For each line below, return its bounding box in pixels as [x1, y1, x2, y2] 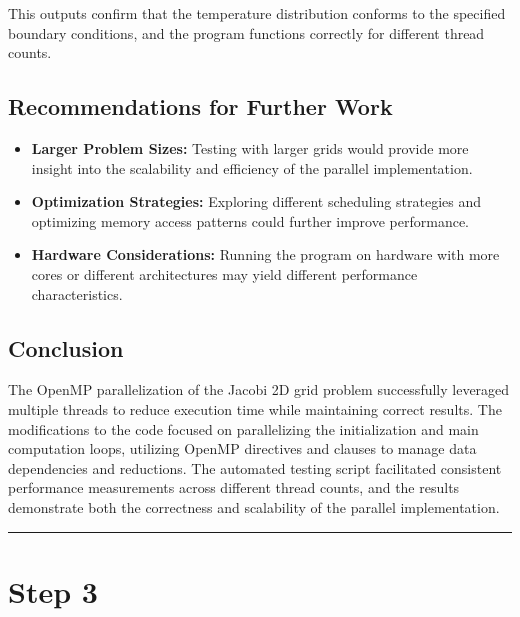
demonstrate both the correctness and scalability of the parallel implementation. [8, 496, 500, 517]
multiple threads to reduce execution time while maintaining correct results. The [8, 398, 502, 419]
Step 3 [8, 570, 98, 611]
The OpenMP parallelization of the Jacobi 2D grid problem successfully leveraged [8, 379, 510, 400]
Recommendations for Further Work [8, 91, 393, 122]
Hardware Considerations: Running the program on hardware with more [31, 244, 500, 265]
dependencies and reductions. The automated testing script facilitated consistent [8, 457, 502, 478]
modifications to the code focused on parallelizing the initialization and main [8, 418, 479, 439]
